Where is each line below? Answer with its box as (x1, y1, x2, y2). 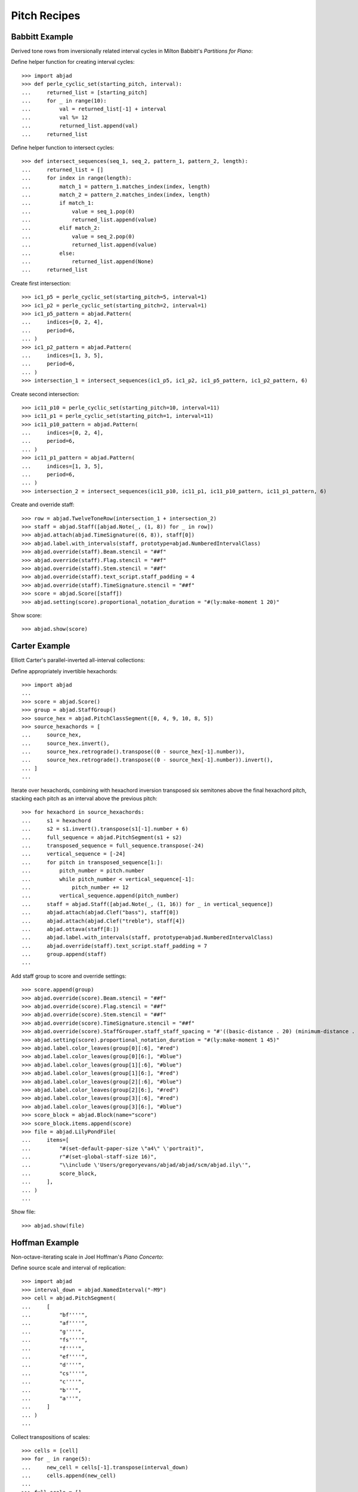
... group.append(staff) (21, 951, 107, 958)
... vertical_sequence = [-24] (21, 850, 126, 858)
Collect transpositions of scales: (11, 1433, 91, 1441)
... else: (21, 249, 76, 257)
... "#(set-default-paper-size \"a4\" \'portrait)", (21, 1145, 204, 1152)
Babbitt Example (11, 32, 74, 42)
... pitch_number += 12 (21, 884, 129, 890)
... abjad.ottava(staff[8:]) (21, 926, 119, 932)
